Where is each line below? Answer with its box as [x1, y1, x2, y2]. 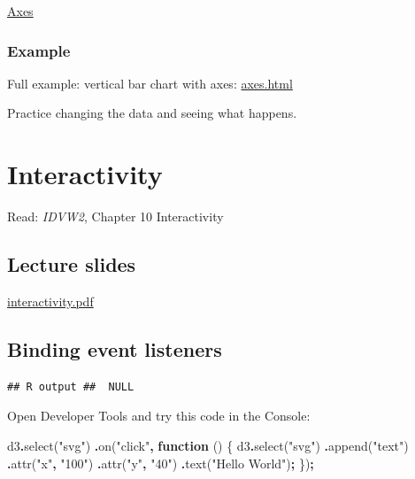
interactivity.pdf [7, 291, 94, 310]
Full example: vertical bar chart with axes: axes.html [7, 73, 293, 92]
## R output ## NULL [7, 380, 134, 393]
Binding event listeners [7, 335, 222, 362]
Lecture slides [7, 251, 136, 278]
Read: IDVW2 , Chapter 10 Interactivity [7, 207, 224, 226]
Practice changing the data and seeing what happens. [7, 104, 297, 122]
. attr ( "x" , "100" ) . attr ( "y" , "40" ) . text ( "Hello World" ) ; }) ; [7, 453, 314, 472]
